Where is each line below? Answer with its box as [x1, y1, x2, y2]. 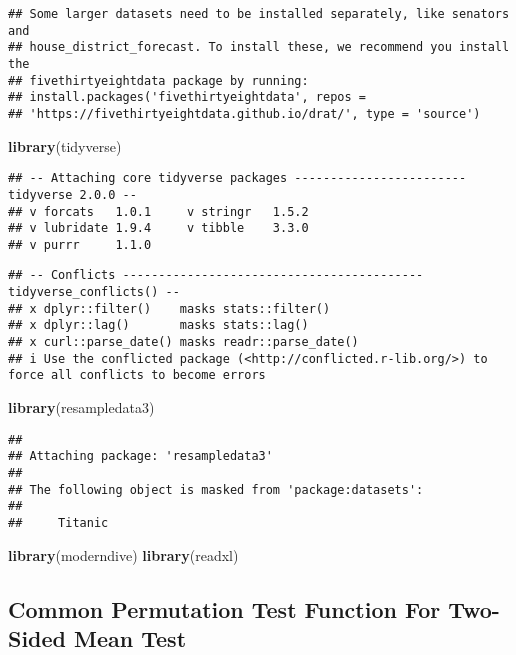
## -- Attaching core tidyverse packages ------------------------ [8, 171, 467, 186]
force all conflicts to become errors [8, 368, 266, 383]
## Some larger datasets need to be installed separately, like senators [8, 7, 510, 21]
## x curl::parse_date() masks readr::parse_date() [8, 335, 359, 350]
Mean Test [74, 622, 187, 653]
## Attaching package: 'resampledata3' [8, 449, 273, 464]
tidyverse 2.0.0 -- [8, 187, 137, 202]
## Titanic [8, 515, 109, 530]
